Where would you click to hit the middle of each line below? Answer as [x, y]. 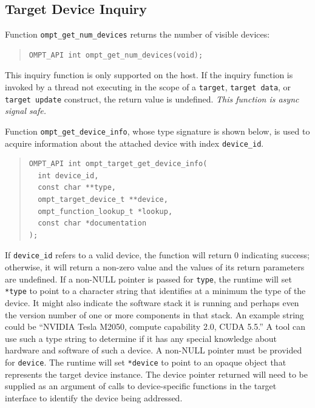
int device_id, [68, 176]
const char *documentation [92, 223]
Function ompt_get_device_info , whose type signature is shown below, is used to [157, 131]
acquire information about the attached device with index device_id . [134, 143]
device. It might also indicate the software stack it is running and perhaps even [152, 302]
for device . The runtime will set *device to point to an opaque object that [146, 362]
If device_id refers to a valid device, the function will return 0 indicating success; [157, 255]
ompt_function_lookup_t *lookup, [105, 211]
